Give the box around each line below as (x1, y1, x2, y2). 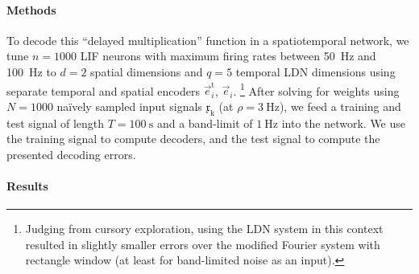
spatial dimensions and (90, 63, 203, 80)
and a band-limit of (156, 114, 253, 131)
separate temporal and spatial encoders (6, 82, 200, 99)
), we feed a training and (279, 97, 401, 114)
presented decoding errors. (6, 145, 136, 162)
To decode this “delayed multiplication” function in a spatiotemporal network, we (6, 31, 409, 48)
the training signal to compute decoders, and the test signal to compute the (6, 130, 380, 147)
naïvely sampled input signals (56, 97, 202, 114)
